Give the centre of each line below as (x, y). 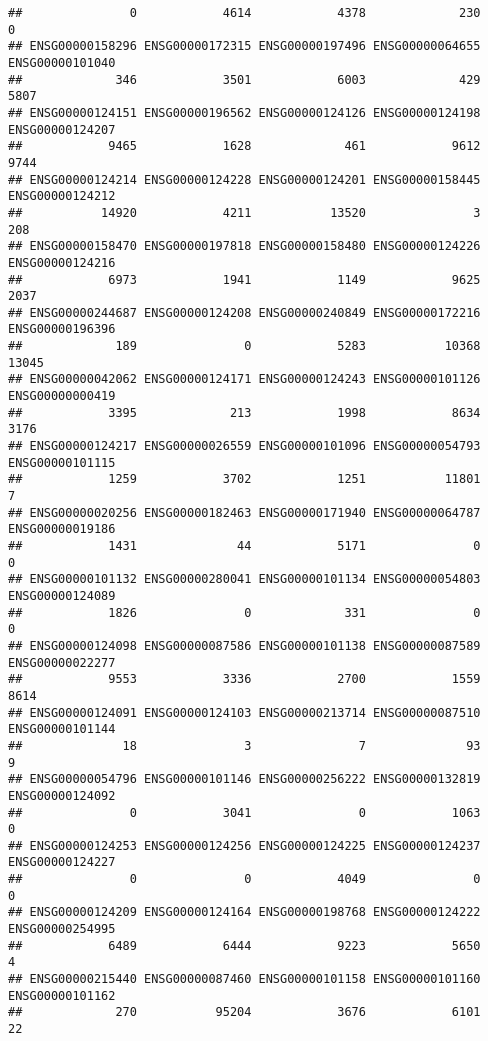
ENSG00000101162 (62, 995)
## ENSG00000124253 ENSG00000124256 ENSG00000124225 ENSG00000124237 (244, 845)
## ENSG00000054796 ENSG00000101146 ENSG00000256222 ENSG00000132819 (244, 779)
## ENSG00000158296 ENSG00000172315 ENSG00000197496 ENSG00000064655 (244, 46)
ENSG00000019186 (62, 529)
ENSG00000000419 (62, 396)
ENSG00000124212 (62, 196)
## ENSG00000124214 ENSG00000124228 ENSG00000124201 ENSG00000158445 (244, 179)
